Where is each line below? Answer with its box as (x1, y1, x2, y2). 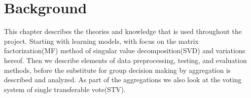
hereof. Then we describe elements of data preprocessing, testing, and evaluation (4, 55, 247, 65)
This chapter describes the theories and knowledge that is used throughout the (4, 26, 242, 36)
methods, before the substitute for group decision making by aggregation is (4, 65, 231, 75)
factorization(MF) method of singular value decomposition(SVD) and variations (4, 45, 246, 56)
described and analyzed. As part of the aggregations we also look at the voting (4, 74, 242, 85)
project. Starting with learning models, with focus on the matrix (4, 35, 199, 46)
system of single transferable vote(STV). (4, 84, 126, 94)
